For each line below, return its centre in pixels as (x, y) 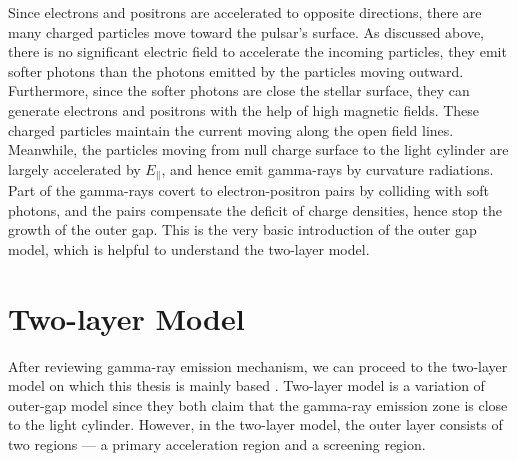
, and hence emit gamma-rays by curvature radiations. (327, 168)
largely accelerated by (74, 168)
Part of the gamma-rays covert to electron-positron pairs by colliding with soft (249, 190)
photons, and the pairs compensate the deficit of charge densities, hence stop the (255, 209)
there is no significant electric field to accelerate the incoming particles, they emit (257, 51)
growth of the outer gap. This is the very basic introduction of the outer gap (242, 229)
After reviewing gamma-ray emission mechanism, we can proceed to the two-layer (258, 365)
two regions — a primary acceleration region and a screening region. (217, 444)
